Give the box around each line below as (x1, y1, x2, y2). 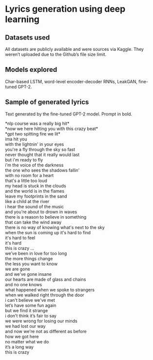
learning (5, 14, 40, 25)
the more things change (5, 255, 53, 261)
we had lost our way (5, 323, 46, 329)
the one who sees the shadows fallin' (5, 167, 80, 173)
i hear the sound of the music (5, 203, 64, 209)
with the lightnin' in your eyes (5, 141, 64, 147)
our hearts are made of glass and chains (5, 276, 86, 282)
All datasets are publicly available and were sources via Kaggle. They (5, 46, 144, 52)
